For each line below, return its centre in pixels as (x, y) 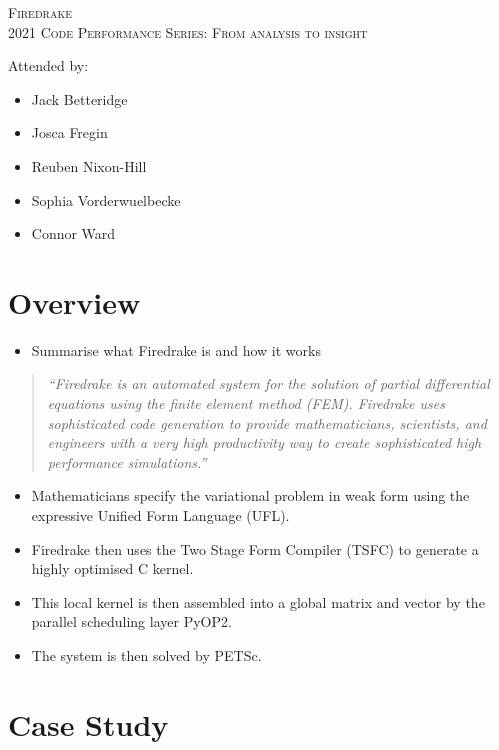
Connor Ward (73, 233)
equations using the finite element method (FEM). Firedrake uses (246, 403)
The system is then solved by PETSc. (146, 655)
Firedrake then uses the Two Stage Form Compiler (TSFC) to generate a (255, 548)
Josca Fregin (69, 132)
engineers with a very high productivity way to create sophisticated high (264, 442)
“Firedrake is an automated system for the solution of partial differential (268, 383)
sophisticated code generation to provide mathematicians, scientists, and (267, 422)
